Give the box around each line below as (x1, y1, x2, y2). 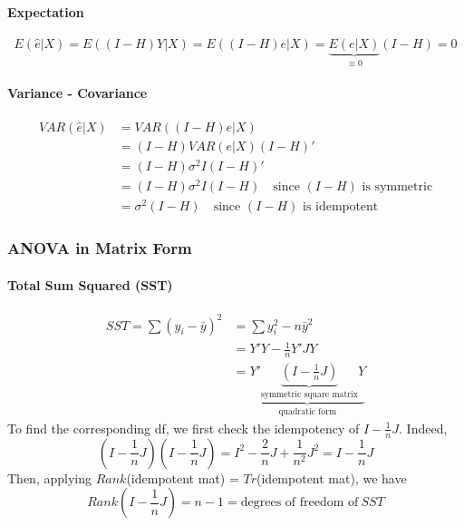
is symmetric (362, 180, 433, 194)
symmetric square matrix (260, 389, 358, 399)
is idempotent (302, 200, 379, 214)
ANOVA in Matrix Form (7, 237, 192, 259)
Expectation (7, 2, 84, 21)
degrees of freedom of (240, 496, 359, 510)
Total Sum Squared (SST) (7, 275, 173, 294)
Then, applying (7, 468, 92, 487)
